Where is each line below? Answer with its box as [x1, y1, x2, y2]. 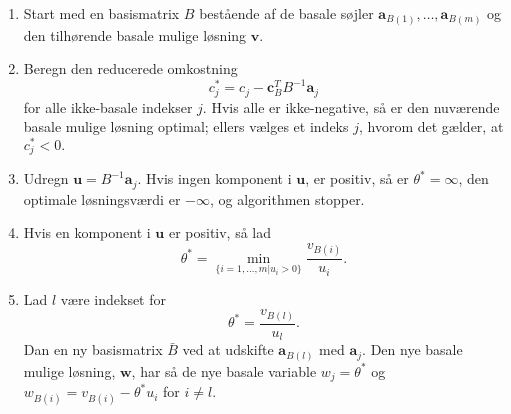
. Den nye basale [362, 339, 463, 360]
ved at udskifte [182, 339, 274, 360]
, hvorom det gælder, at [358, 116, 504, 137]
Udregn [23, 168, 69, 189]
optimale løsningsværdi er [23, 188, 181, 209]
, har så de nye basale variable [131, 360, 317, 381]
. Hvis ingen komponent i [137, 168, 292, 189]
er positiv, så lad [168, 222, 272, 243]
